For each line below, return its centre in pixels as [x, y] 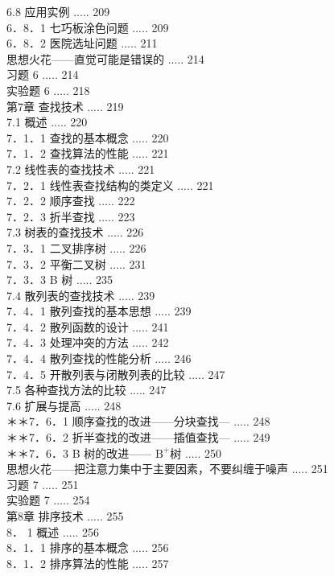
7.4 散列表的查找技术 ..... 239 [81, 295]
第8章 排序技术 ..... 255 [65, 516]
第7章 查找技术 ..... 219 [65, 106]
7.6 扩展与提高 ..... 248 [64, 405]
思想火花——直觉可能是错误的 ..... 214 [105, 58]
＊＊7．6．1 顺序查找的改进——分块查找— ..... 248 [138, 421]
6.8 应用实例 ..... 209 [58, 11]
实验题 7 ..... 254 [48, 500]
